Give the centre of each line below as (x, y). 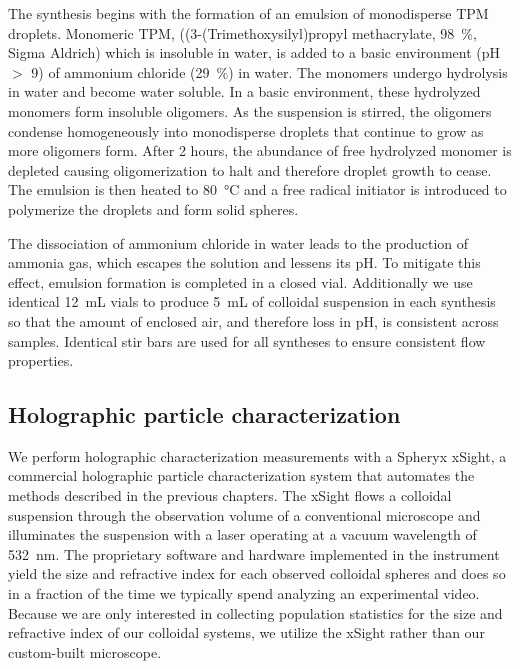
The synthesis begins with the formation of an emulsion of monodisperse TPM (248, 13)
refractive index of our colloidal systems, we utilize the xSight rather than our (246, 632)
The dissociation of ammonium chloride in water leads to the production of (238, 242)
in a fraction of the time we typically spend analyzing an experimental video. (244, 593)
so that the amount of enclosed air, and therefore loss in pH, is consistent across (253, 320)
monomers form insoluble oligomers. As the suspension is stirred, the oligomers (250, 110)
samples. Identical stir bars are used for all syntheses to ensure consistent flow (247, 340)
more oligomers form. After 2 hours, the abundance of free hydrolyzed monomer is (260, 150)
